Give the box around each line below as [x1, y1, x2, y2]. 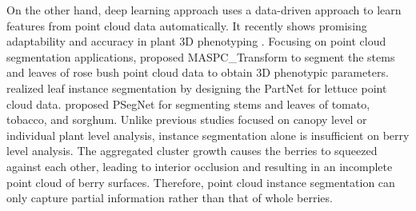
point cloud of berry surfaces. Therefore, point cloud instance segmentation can [6, 173, 395, 190]
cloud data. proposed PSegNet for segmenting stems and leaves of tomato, [6, 95, 370, 112]
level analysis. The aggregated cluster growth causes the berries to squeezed [6, 142, 378, 159]
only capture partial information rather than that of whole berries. [6, 189, 333, 206]
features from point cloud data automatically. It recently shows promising [6, 17, 367, 34]
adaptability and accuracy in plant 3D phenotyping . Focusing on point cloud [6, 33, 386, 50]
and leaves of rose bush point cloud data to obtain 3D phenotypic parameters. [6, 64, 389, 81]
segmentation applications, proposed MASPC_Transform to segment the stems [6, 48, 395, 65]
